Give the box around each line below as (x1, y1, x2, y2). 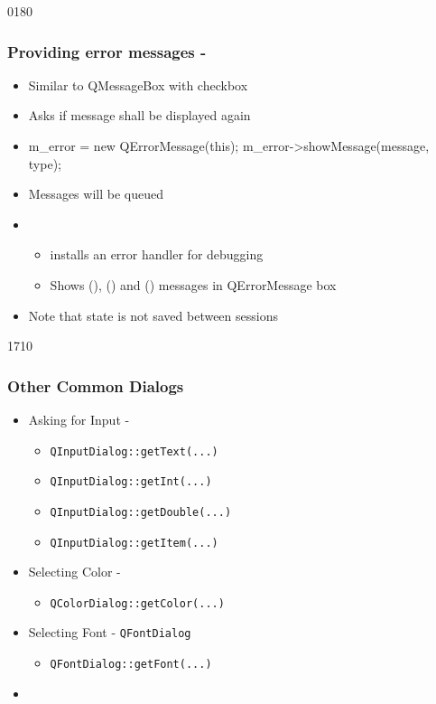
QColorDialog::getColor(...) (50, 596, 225, 610)
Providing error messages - (7, 40, 207, 62)
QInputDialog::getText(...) (50, 445, 218, 458)
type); (28, 154, 61, 173)
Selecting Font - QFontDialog (28, 623, 191, 642)
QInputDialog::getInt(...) (50, 475, 212, 489)
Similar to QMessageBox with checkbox (28, 75, 248, 94)
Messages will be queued (28, 184, 163, 203)
